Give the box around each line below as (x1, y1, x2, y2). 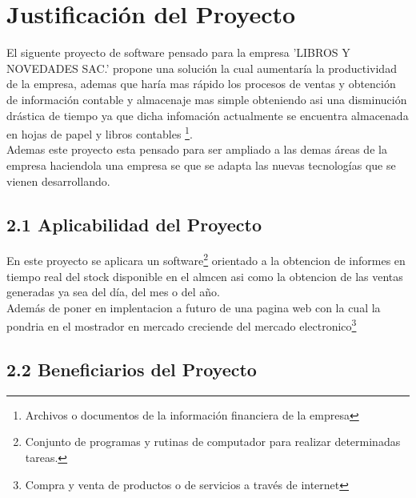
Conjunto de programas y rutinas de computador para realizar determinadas (25, 433, 401, 450)
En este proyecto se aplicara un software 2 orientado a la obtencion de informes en (6, 250, 406, 268)
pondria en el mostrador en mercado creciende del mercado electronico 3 (6, 315, 357, 335)
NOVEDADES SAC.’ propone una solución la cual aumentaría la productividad (6, 59, 397, 76)
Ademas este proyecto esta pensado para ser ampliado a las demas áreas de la (6, 141, 387, 158)
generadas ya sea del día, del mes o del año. (6, 283, 221, 300)
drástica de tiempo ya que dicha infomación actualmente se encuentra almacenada (6, 106, 409, 123)
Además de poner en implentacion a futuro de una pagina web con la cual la (6, 299, 381, 315)
